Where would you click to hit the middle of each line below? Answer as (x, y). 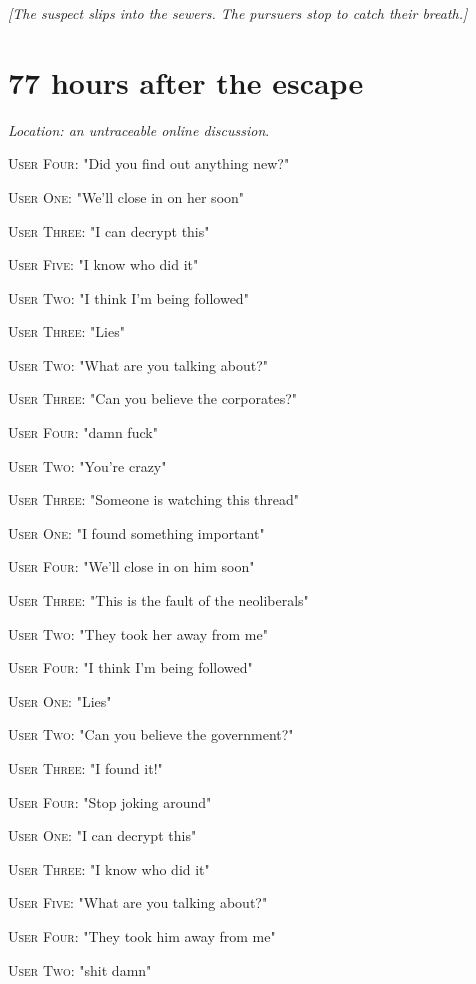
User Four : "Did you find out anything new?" (149, 163)
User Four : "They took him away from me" (142, 935)
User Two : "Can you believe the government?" (151, 734)
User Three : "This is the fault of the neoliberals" (158, 600)
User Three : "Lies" (66, 331)
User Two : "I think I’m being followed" (128, 297)
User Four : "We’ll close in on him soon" (131, 566)
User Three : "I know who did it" (109, 868)
